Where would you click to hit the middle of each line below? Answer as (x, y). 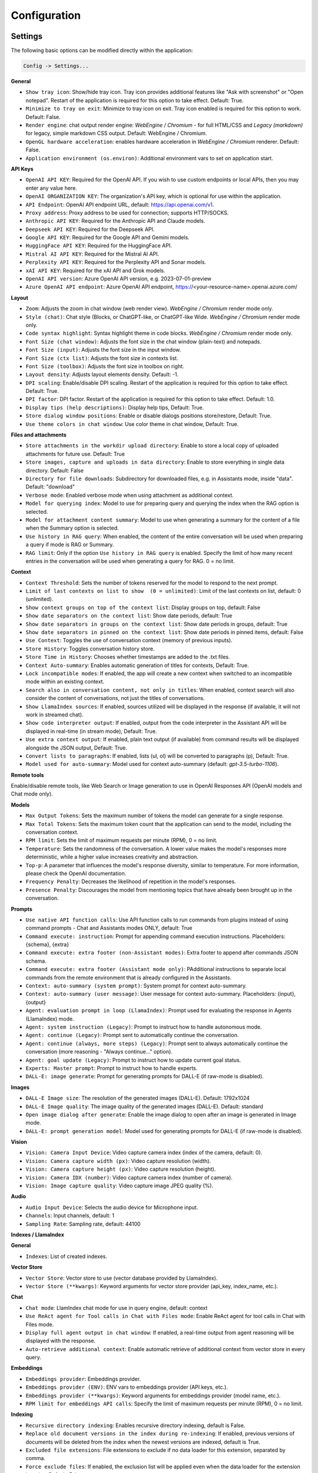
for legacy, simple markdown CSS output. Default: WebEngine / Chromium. (116, 133)
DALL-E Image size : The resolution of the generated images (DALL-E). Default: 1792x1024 (138, 1098)
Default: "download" (50, 487)
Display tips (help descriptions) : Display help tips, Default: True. (115, 407)
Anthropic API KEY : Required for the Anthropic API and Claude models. (115, 221)
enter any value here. (52, 188)
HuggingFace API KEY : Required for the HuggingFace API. (99, 246)
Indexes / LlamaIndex (38, 1234)
